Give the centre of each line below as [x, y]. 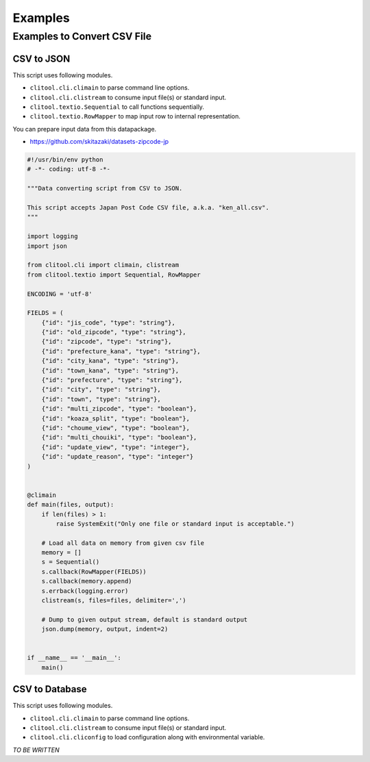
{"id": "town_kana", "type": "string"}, [110, 370]
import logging [52, 237]
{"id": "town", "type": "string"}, [101, 399]
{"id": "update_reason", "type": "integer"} [118, 457]
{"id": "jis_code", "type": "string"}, [109, 322]
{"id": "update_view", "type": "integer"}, [115, 447]
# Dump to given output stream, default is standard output [145, 619]
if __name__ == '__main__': [74, 658]
